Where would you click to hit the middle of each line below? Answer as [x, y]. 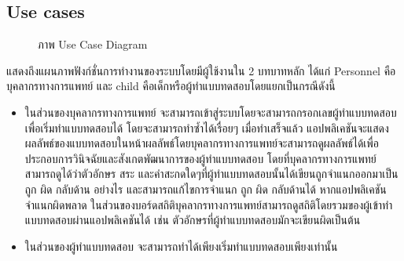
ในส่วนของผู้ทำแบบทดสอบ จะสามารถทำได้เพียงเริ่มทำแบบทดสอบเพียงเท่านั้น [181, 246]
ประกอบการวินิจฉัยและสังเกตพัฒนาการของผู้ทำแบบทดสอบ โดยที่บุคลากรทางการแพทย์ [200, 158]
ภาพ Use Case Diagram [93, 44]
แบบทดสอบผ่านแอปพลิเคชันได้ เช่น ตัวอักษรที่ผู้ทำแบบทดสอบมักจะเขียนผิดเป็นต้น [193, 220]
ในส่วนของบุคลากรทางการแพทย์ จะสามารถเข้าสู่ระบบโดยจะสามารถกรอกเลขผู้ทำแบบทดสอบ [211, 112]
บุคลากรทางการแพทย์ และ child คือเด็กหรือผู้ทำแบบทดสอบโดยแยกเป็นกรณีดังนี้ [171, 86]
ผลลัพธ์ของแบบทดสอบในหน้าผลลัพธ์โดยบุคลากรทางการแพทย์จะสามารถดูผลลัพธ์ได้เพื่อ [202, 143]
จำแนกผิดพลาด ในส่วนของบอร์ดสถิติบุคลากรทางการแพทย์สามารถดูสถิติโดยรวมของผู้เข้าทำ [209, 204]
